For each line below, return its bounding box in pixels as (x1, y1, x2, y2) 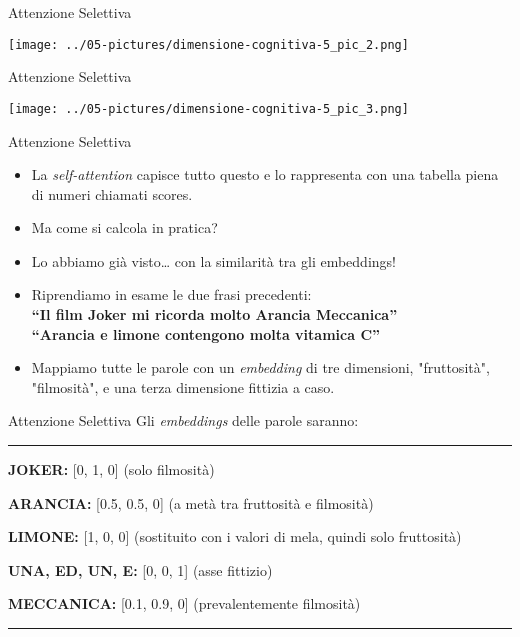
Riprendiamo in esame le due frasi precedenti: (31, 284, 312, 305)
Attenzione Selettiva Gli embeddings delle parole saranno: (8, 410, 359, 431)
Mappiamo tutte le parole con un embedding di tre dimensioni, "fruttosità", (31, 357, 490, 378)
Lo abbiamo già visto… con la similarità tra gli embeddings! (31, 250, 396, 271)
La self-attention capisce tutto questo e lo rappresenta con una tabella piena (31, 164, 499, 185)
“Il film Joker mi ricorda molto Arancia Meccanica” (31, 304, 398, 325)
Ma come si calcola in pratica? (31, 217, 218, 238)
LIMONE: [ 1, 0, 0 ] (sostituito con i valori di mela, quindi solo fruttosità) (8, 526, 462, 547)
